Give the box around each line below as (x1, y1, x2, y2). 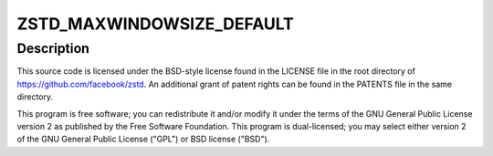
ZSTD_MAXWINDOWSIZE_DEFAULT (16, 14, 294, 34)
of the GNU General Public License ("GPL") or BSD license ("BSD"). (16, 133, 270, 145)
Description (16, 40, 90, 57)
